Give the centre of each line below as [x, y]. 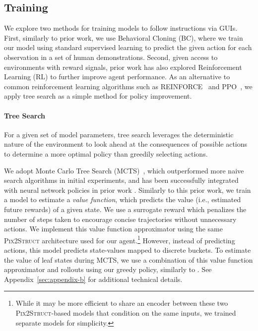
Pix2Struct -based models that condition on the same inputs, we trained [126, 312]
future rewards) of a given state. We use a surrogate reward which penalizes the [125, 209]
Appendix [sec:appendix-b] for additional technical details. [93, 279]
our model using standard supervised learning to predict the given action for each [128, 47]
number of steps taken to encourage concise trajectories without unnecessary [120, 219]
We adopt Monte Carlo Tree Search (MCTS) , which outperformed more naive [124, 170]
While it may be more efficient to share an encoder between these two [122, 303]
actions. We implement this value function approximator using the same [113, 229]
